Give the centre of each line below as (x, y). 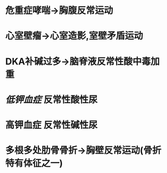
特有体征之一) (34, 164)
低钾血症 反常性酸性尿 (51, 99)
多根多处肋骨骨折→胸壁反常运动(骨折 (83, 151)
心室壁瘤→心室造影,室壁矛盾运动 (74, 36)
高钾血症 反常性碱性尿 (51, 125)
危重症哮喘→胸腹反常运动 (59, 11)
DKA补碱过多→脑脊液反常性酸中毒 (78, 61)
